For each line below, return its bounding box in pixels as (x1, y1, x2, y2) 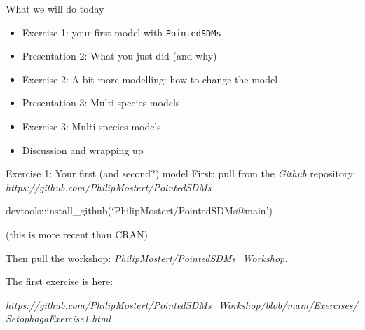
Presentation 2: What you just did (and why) (22, 48, 217, 63)
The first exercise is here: (6, 274, 113, 289)
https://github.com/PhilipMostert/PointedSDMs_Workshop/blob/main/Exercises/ (6, 297, 358, 312)
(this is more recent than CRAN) (6, 227, 149, 241)
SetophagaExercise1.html (6, 311, 111, 326)
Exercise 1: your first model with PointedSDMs (22, 25, 221, 39)
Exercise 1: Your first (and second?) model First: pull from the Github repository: (6, 166, 356, 181)
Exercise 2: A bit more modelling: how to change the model (22, 71, 278, 86)
